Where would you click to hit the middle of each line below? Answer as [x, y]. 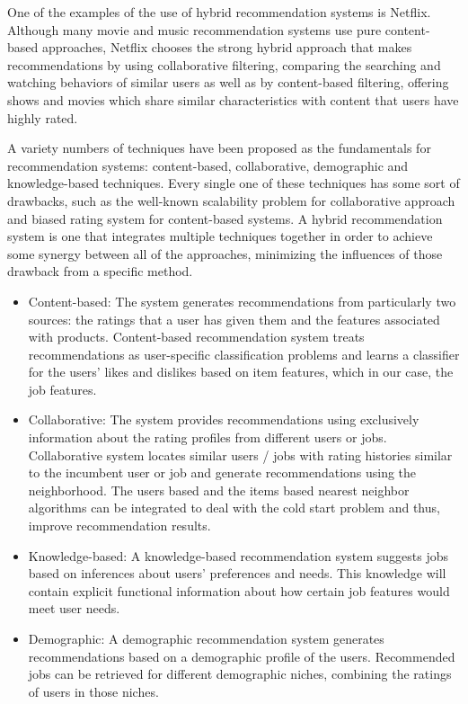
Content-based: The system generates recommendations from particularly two [242, 301]
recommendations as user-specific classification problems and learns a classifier [244, 354]
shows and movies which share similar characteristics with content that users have [233, 99]
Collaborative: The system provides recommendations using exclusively [224, 419]
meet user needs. [74, 608]
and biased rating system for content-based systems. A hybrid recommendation [225, 218]
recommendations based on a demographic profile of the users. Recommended [242, 656]
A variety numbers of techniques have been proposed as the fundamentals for [219, 148]
